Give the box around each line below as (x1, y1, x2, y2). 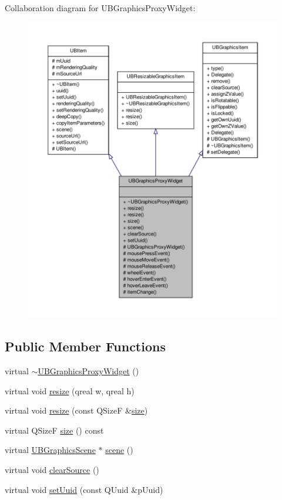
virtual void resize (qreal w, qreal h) (5, 384, 135, 397)
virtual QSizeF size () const (5, 424, 104, 436)
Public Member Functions (5, 337, 166, 355)
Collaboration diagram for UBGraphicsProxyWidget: (5, 2, 196, 14)
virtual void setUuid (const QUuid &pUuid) (5, 483, 163, 495)
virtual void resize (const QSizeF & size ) (5, 404, 148, 417)
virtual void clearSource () (5, 464, 99, 476)
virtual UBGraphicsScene (5, 444, 96, 456)
